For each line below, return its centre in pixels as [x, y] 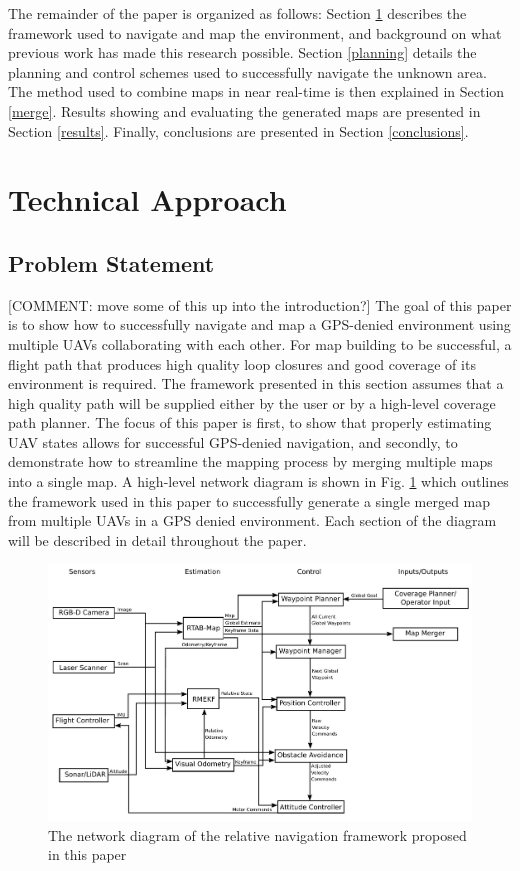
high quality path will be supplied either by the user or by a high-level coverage [252, 402]
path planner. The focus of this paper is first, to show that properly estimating [250, 422]
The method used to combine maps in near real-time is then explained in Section [256, 91]
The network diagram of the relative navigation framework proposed [257, 834]
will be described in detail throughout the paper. [157, 539]
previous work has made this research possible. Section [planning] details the [242, 52]
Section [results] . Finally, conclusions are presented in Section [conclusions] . [238, 130]
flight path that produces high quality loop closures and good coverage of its [242, 363]
